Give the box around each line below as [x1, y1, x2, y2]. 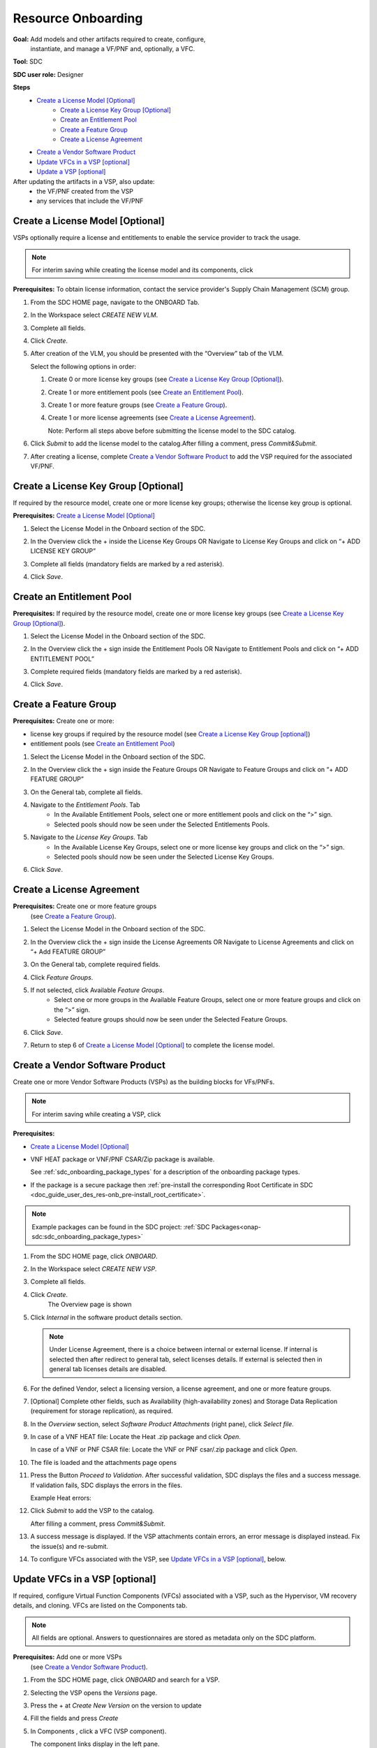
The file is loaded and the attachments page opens [30, 1458, 177, 1466]
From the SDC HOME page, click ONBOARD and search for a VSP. [30, 1675, 220, 1684]
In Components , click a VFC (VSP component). [30, 1727, 167, 1735]
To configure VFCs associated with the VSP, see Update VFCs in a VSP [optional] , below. [30, 1555, 286, 1563]
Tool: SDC [13, 57, 43, 66]
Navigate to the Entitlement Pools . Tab [30, 801, 140, 809]
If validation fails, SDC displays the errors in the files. [30, 1481, 183, 1489]
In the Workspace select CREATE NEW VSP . [30, 1265, 157, 1273]
